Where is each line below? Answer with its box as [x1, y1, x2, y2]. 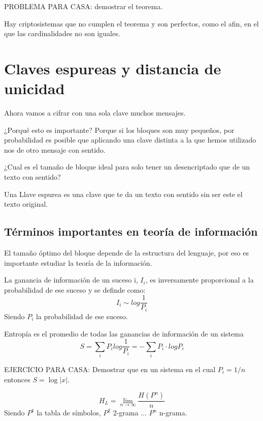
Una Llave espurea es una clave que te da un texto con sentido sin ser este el [4, 188, 243, 199]
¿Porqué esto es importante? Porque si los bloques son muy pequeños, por [4, 124, 235, 135]
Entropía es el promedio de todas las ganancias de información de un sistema [4, 328, 244, 339]
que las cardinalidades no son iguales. [4, 28, 120, 39]
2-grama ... [113, 407, 147, 418]
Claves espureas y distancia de [4, 58, 221, 78]
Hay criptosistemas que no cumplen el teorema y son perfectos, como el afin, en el [4, 18, 259, 29]
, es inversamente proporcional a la [145, 274, 254, 285]
